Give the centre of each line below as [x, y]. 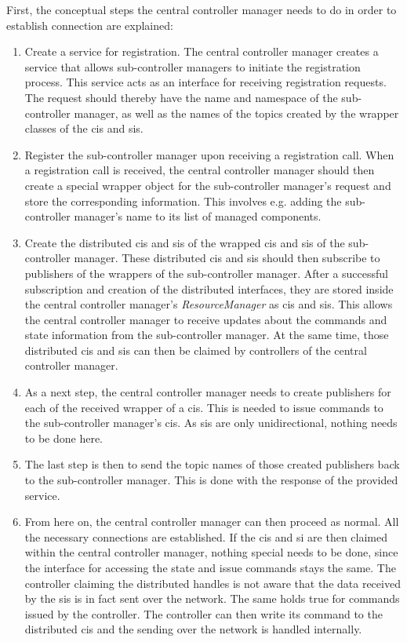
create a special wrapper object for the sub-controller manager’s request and [208, 185]
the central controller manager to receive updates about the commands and [206, 319]
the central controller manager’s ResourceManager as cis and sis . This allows [209, 304]
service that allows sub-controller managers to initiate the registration [193, 66]
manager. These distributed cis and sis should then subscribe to [227, 258]
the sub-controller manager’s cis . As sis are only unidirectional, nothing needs [211, 423]
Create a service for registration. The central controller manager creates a [202, 51]
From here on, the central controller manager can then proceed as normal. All [212, 522]
